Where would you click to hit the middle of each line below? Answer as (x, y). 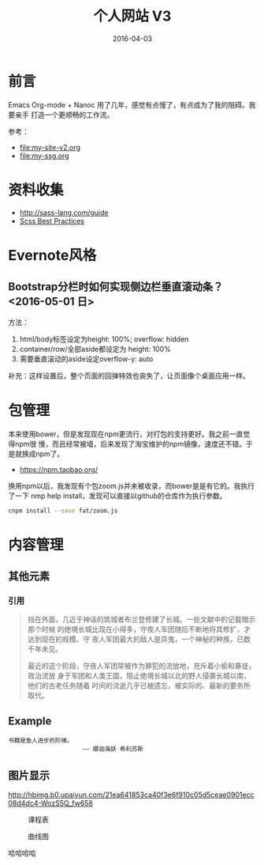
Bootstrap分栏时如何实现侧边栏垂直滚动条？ (116, 287)
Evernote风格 (52, 255)
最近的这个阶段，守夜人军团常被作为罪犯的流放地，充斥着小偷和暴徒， (141, 666)
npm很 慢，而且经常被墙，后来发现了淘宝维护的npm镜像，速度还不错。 (130, 444)
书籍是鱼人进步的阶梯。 (41, 741)
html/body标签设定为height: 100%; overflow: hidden (104, 339)
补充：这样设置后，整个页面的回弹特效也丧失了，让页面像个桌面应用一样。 (129, 376)
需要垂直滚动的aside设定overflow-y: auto (86, 359)
